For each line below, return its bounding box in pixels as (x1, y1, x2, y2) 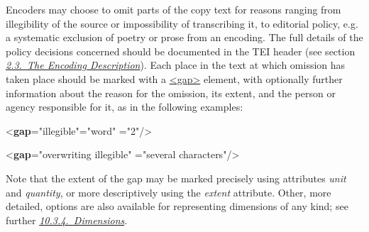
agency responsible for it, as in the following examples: (6, 99, 243, 114)
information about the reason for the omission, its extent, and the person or (6, 85, 336, 100)
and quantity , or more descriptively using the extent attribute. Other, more (6, 184, 331, 199)
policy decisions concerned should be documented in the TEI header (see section (6, 43, 356, 58)
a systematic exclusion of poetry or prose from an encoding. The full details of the (6, 30, 363, 45)
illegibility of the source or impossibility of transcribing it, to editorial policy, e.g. (6, 16, 358, 31)
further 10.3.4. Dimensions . (6, 212, 128, 227)
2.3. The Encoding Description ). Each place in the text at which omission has (6, 57, 346, 72)
